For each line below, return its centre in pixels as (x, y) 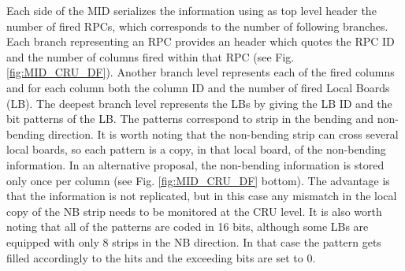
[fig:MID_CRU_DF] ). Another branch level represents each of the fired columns (201, 72)
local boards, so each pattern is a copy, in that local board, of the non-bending (196, 149)
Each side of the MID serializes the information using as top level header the (191, 10)
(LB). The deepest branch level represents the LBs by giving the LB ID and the (199, 103)
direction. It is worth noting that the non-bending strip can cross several (223, 134)
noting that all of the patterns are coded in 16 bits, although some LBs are (188, 226)
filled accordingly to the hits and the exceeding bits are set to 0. (161, 257)
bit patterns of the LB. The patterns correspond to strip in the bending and (190, 119)
